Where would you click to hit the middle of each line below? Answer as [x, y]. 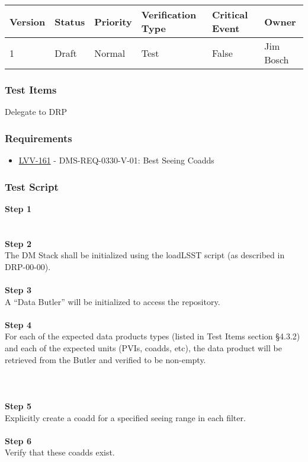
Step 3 [18, 290]
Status [70, 21]
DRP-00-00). [28, 266]
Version [28, 21]
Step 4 [18, 324]
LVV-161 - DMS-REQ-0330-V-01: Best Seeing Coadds [116, 160]
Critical [230, 15]
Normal [110, 53]
